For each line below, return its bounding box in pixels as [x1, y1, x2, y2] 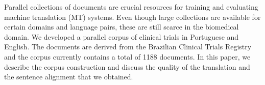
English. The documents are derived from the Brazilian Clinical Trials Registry [4, 41, 252, 52]
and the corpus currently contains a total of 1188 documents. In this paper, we [4, 51, 251, 62]
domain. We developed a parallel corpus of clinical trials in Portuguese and [4, 31, 239, 42]
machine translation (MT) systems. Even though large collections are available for [4, 11, 261, 22]
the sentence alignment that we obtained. [4, 71, 133, 82]
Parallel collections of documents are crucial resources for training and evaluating [4, 2, 258, 12]
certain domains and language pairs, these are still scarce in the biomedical [4, 21, 239, 32]
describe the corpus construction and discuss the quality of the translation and [4, 61, 250, 72]
